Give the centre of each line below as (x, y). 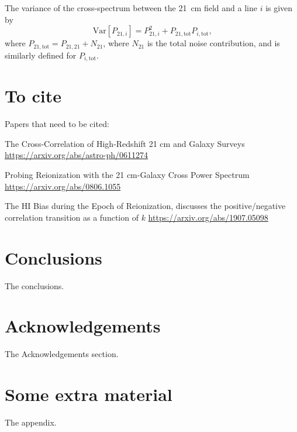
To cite (33, 96)
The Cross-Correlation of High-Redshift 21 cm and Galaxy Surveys (125, 143)
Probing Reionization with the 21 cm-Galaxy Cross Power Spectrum (127, 174)
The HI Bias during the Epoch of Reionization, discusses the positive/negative (145, 206)
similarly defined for (41, 55)
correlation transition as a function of (72, 217)
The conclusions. (34, 285)
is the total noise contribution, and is (213, 43)
